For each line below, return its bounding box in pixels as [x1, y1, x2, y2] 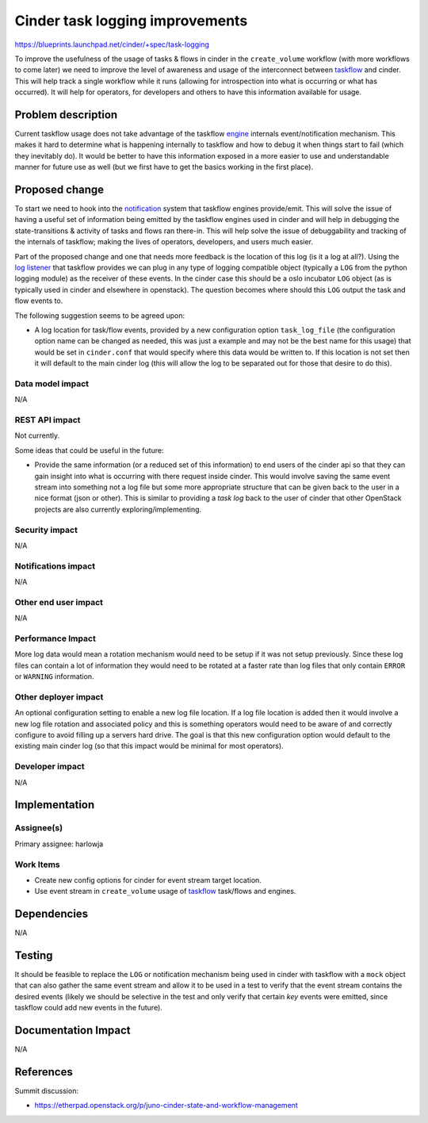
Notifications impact [14, 560, 95, 571]
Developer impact [14, 761, 85, 772]
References [14, 1065, 73, 1079]
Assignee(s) [14, 822, 63, 834]
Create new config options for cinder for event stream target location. [34, 875, 262, 884]
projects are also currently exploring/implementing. [34, 504, 202, 514]
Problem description [14, 108, 118, 121]
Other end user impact [14, 596, 103, 607]
